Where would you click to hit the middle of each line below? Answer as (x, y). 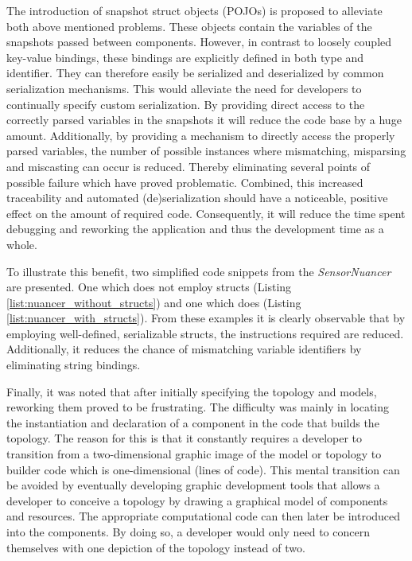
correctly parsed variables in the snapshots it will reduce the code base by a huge (204, 120)
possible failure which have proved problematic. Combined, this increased (185, 182)
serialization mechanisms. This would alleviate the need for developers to (184, 88)
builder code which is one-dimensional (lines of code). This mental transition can (203, 469)
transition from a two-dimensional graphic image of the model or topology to (194, 454)
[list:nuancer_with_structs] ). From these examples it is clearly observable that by (206, 318)
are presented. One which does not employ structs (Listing (149, 287)
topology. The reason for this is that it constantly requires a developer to (185, 438)
